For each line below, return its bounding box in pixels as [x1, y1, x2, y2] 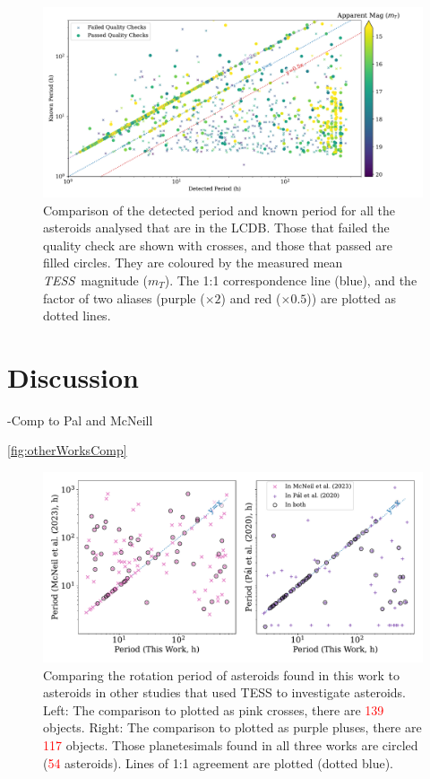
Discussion [7, 358, 139, 395]
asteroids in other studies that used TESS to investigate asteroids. [43, 683, 406, 702]
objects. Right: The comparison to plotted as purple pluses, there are [43, 718, 422, 737]
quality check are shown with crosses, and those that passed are [43, 235, 392, 254]
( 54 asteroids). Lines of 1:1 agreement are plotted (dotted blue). [43, 753, 393, 772]
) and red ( [220, 288, 281, 307]
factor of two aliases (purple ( [43, 288, 205, 307]
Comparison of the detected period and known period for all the [43, 200, 396, 219]
